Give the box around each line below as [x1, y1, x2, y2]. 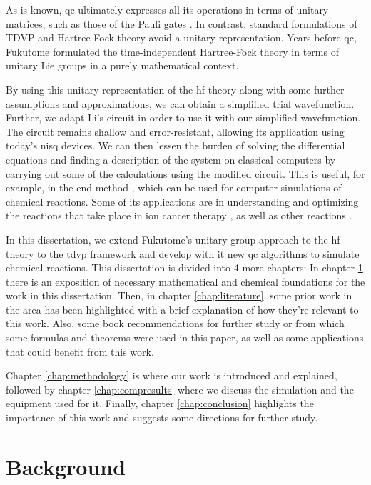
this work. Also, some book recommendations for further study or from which [6, 316, 345, 331]
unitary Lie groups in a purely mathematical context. [6, 58, 239, 73]
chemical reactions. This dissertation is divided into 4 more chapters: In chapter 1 [6, 260, 363, 275]
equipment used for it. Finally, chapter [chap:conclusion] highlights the [6, 396, 314, 411]
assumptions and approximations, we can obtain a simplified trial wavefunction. [6, 96, 355, 111]
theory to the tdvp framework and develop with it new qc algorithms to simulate [6, 246, 360, 261]
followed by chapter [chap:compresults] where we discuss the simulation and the [6, 381, 354, 396]
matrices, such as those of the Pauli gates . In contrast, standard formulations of [6, 16, 357, 31]
